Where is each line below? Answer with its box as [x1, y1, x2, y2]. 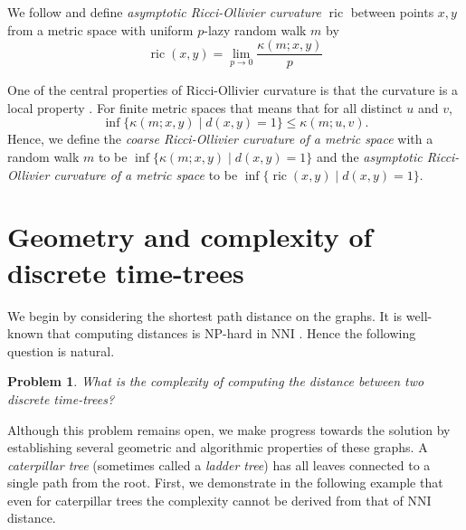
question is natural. [7, 341, 115, 360]
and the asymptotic [316, 147, 423, 166]
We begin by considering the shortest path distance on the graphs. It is [7, 306, 403, 325]
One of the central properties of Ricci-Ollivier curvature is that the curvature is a [7, 80, 459, 99]
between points [350, 3, 434, 21]
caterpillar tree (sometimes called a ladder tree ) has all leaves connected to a [7, 455, 431, 474]
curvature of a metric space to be [53, 165, 238, 184]
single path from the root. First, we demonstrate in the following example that [7, 473, 443, 492]
